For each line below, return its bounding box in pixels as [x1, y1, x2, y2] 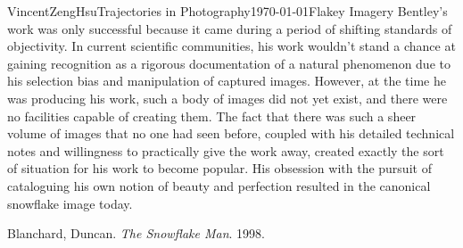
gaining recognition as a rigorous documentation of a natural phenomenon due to [7, 54, 451, 72]
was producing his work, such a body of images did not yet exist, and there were [7, 88, 448, 107]
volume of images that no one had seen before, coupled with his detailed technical [7, 124, 455, 143]
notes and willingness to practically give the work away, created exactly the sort [7, 141, 444, 160]
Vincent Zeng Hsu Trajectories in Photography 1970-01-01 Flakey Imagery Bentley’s [7, 2, 448, 20]
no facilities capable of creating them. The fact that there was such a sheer [7, 106, 417, 125]
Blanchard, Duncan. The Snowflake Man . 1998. [7, 224, 265, 243]
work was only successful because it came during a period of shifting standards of [7, 19, 452, 37]
